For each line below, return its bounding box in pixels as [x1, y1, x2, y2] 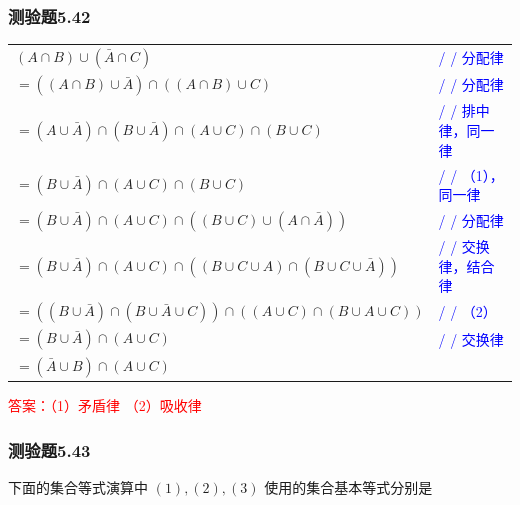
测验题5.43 [8, 437, 91, 462]
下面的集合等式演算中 [8, 477, 148, 498]
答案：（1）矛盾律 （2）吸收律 [8, 395, 202, 416]
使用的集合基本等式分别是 [264, 477, 433, 498]
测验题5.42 [8, 3, 91, 28]
